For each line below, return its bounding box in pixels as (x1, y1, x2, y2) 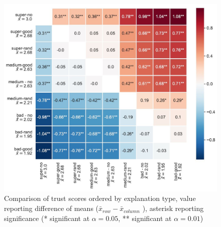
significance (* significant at (4, 212, 90, 223)
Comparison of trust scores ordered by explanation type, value (4, 193, 196, 203)
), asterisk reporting (142, 203, 204, 213)
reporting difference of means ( (4, 203, 99, 213)
